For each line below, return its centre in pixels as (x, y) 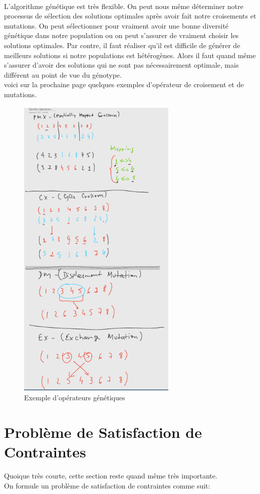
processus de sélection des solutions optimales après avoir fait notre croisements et (130, 16)
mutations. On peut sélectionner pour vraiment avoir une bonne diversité (116, 25)
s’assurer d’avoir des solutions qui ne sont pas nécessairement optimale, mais (121, 65)
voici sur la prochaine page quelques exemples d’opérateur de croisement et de (124, 84)
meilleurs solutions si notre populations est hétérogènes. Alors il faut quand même (130, 55)
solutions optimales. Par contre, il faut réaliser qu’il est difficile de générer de (122, 45)
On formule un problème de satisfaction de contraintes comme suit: (107, 485)
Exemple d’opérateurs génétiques (75, 398)
